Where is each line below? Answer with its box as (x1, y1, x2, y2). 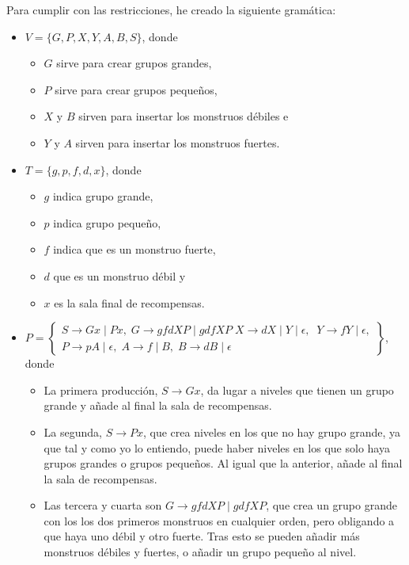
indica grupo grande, (52, 188, 153, 204)
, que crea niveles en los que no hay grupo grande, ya (143, 423, 400, 440)
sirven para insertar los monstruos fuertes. (75, 134, 280, 151)
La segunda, (44, 423, 102, 440)
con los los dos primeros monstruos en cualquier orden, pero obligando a (44, 512, 395, 529)
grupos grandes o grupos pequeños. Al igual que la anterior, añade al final (44, 455, 403, 471)
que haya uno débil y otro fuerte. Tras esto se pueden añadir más (44, 528, 360, 544)
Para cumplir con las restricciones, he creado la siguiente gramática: (6, 2, 336, 17)
